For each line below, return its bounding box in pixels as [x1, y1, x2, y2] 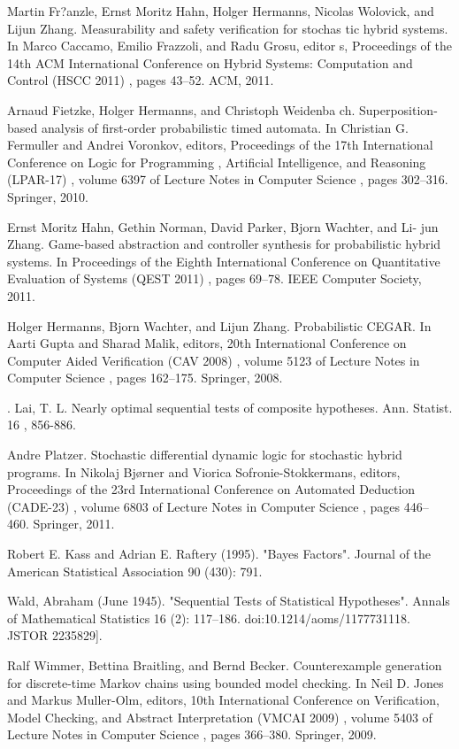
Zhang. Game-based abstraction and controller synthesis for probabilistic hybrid [7, 235, 441, 253]
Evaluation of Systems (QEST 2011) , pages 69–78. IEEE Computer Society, [7, 269, 422, 288]
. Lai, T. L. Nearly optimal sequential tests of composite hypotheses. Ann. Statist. [7, 398, 453, 416]
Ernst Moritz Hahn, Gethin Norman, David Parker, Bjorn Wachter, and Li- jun [7, 217, 439, 236]
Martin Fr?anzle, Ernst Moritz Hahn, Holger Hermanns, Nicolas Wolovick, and [7, 2, 434, 19]
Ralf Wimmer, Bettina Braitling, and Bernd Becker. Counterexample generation [7, 656, 442, 674]
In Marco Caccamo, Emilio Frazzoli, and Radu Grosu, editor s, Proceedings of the [7, 36, 452, 55]
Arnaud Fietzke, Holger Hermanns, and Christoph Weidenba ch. [7, 100, 356, 119]
